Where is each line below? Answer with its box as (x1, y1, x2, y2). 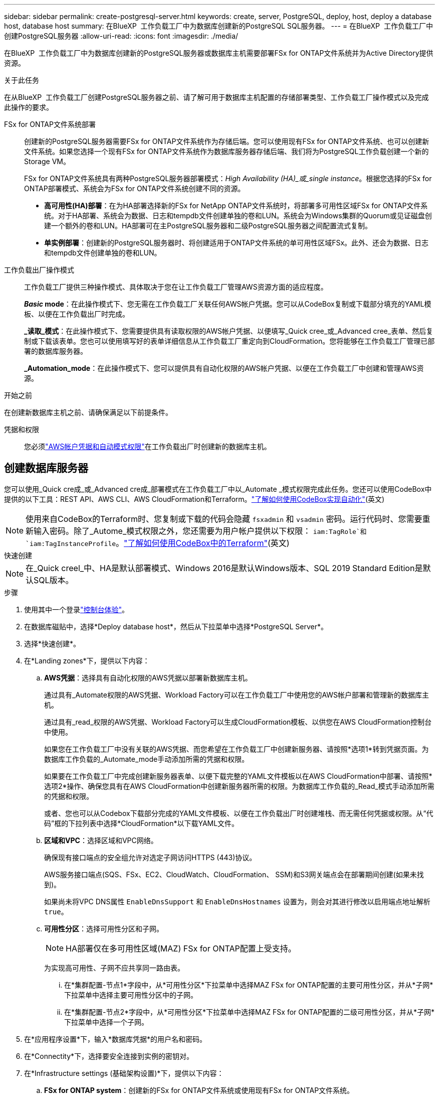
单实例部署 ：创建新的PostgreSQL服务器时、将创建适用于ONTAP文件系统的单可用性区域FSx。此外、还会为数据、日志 (44, 238, 429, 247)
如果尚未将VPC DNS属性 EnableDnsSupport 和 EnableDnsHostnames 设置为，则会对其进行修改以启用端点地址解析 (44, 897, 430, 906)
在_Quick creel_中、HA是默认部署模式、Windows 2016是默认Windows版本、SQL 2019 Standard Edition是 (26, 563, 423, 573)
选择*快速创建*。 (24, 639, 81, 648)
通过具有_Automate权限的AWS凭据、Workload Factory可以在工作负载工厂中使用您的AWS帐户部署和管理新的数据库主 (44, 690, 429, 699)
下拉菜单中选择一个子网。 (64, 1017, 148, 1026)
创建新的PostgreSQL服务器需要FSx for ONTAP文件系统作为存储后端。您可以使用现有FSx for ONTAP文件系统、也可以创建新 (24, 137, 429, 146)
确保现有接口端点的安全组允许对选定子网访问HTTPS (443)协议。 (44, 853, 257, 862)
